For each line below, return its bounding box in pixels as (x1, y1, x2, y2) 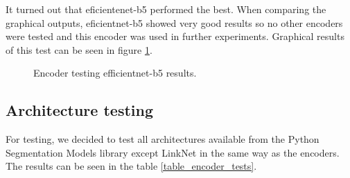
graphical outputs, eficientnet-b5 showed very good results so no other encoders (6, 15, 343, 30)
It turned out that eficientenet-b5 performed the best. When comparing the (6, 2, 326, 16)
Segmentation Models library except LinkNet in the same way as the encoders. (6, 145, 340, 159)
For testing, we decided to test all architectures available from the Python (6, 132, 320, 146)
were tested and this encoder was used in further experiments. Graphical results (6, 29, 344, 43)
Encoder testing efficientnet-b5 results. (33, 66, 197, 80)
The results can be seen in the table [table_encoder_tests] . (6, 159, 257, 173)
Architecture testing (6, 99, 154, 121)
